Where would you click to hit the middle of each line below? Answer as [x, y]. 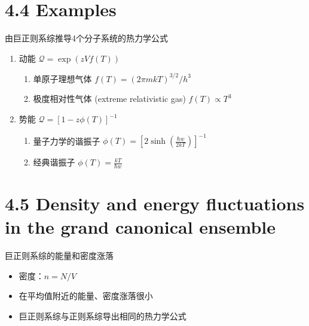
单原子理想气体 [62, 78]
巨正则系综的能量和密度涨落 [59, 256]
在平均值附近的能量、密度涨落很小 [86, 296]
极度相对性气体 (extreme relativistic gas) [109, 99]
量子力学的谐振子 [67, 141]
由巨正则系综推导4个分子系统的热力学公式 [86, 38]
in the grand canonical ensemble [140, 227]
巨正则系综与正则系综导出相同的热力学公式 [103, 316]
